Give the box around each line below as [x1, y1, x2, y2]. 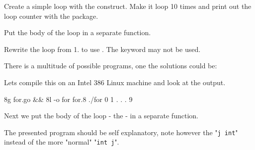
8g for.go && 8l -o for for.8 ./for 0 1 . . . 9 [4, 94, 133, 104]
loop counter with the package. [4, 10, 98, 21]
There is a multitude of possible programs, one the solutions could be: [4, 60, 217, 71]
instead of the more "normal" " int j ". [4, 137, 119, 147]
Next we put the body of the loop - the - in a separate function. [4, 110, 198, 121]
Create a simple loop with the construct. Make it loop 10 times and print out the [4, 1, 252, 11]
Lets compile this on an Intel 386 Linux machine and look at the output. [4, 77, 226, 87]
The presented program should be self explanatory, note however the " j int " [4, 127, 238, 137]
